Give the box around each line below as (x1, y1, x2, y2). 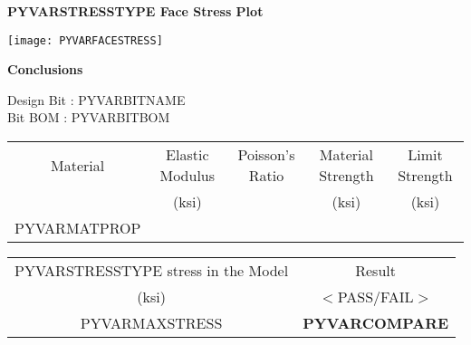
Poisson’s (237, 144, 295, 166)
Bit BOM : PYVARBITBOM (7, 108, 170, 127)
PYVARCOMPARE (303, 312, 449, 334)
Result (355, 260, 396, 282)
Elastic (166, 144, 209, 166)
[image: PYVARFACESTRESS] (7, 34, 163, 47)
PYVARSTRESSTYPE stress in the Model (14, 260, 289, 282)
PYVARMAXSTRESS (80, 312, 223, 334)
